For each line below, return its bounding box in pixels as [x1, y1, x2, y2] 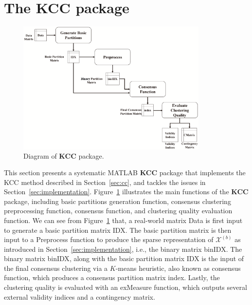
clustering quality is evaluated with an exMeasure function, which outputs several [4, 282, 247, 292]
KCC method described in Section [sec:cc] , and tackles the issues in [4, 177, 206, 187]
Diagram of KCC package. [23, 151, 104, 161]
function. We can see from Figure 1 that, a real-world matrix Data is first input [4, 215, 243, 225]
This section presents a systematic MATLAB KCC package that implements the [4, 167, 246, 177]
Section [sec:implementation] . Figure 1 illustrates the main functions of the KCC [4, 186, 249, 197]
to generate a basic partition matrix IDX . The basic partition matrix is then [4, 224, 232, 235]
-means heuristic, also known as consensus [115, 263, 241, 273]
